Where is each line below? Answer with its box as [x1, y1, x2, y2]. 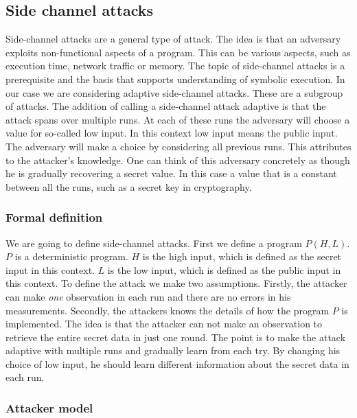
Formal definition [5, 209, 103, 226]
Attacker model [5, 399, 93, 416]
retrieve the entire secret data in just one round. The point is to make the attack [5, 329, 346, 344]
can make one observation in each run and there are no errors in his [5, 289, 291, 303]
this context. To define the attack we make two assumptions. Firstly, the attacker [5, 276, 347, 290]
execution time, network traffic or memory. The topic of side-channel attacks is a [5, 58, 345, 73]
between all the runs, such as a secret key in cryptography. [5, 179, 252, 194]
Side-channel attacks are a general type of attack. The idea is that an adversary [5, 32, 341, 46]
